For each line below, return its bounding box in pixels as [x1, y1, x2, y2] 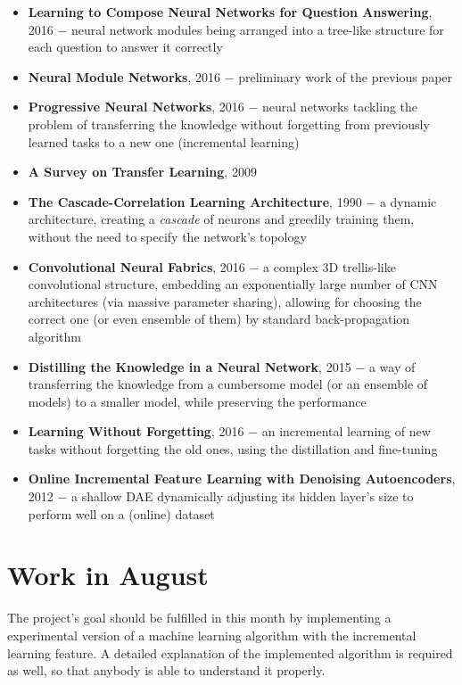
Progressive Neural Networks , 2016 [28, 97, 244, 116]
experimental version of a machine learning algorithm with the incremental [7, 625, 417, 644]
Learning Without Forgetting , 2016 [28, 422, 244, 441]
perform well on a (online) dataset [28, 504, 215, 523]
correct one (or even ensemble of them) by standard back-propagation [28, 309, 410, 328]
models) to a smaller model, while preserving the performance [28, 392, 367, 410]
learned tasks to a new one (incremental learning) [28, 132, 300, 151]
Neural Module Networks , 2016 [28, 67, 220, 86]
